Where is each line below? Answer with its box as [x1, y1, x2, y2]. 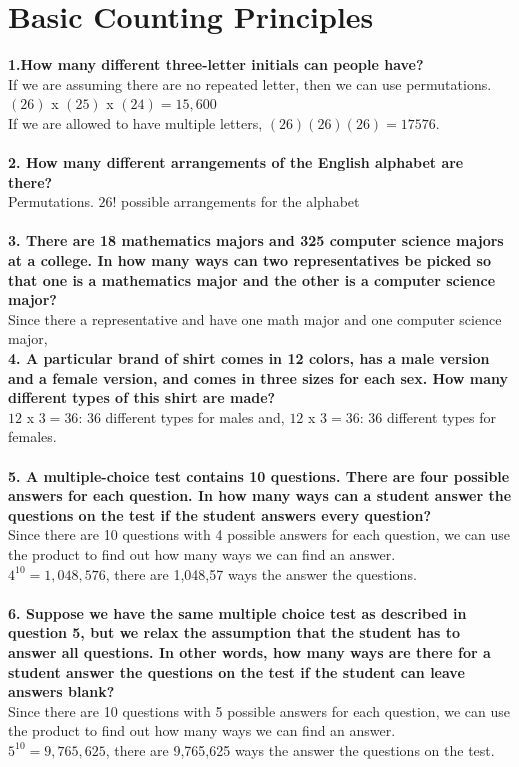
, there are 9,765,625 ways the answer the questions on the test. [105, 739, 495, 760]
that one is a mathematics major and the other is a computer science [8, 269, 496, 290]
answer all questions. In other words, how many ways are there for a [8, 641, 491, 662]
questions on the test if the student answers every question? [8, 504, 432, 525]
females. [8, 426, 57, 447]
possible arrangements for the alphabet [121, 191, 360, 212]
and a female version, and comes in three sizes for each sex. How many [8, 367, 508, 388]
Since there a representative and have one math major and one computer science [8, 308, 502, 329]
